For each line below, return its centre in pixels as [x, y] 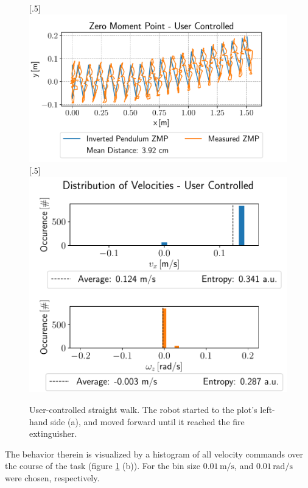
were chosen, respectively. [52, 477]
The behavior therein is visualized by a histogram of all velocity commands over [154, 454]
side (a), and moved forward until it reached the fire [148, 421]
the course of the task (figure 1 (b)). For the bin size [103, 466]
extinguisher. [53, 433]
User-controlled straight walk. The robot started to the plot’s [143, 409]
